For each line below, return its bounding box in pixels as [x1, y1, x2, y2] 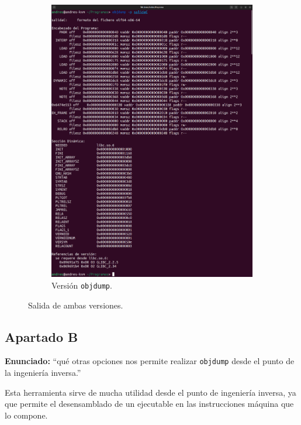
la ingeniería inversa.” [5, 366, 81, 379]
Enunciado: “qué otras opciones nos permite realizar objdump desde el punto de [5, 355, 295, 367]
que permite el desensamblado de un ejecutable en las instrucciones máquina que [5, 397, 294, 410]
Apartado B [5, 327, 78, 345]
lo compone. [5, 409, 48, 421]
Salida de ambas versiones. [28, 299, 123, 311]
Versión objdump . [51, 279, 112, 291]
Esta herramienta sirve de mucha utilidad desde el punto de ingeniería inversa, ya [5, 386, 296, 398]
